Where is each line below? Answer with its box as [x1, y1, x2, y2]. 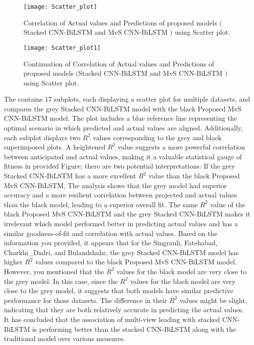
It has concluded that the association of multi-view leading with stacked [4, 314, 220, 324]
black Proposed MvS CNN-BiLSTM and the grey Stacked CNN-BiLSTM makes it [4, 209, 251, 219]
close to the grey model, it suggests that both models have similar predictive [4, 285, 233, 296]
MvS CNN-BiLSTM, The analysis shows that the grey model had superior [4, 180, 227, 190]
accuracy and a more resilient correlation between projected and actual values [4, 190, 237, 200]
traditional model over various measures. [4, 333, 126, 344]
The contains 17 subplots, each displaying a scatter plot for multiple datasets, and [4, 94, 251, 104]
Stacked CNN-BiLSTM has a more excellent [4, 171, 136, 181]
